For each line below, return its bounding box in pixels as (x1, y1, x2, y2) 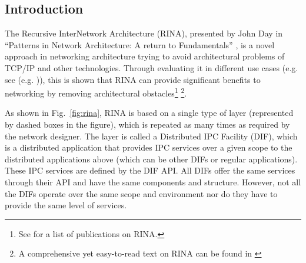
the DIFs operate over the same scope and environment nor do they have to (5, 187, 278, 199)
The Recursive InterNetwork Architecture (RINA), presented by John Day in (5, 27, 283, 39)
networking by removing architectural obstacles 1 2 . (5, 85, 187, 99)
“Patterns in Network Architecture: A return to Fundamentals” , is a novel (5, 38, 275, 51)
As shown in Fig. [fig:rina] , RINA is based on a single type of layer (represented (5, 106, 294, 119)
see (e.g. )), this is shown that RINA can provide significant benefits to (5, 73, 261, 85)
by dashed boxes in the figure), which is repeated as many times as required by (5, 118, 290, 131)
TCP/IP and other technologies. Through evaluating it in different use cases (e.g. (5, 61, 298, 74)
